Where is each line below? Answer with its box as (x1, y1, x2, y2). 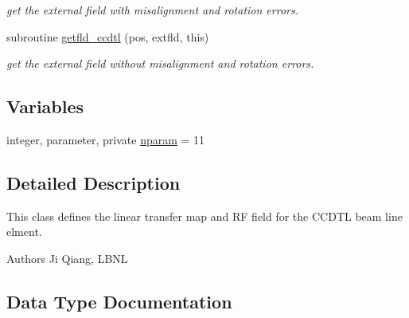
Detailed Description (6, 170, 181, 194)
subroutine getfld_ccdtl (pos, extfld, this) (6, 28, 209, 45)
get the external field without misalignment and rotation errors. (6, 55, 314, 72)
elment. (6, 223, 42, 240)
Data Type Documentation (6, 289, 232, 313)
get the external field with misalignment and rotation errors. (6, 2, 298, 18)
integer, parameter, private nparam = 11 (6, 131, 205, 147)
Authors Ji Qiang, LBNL (6, 249, 128, 266)
